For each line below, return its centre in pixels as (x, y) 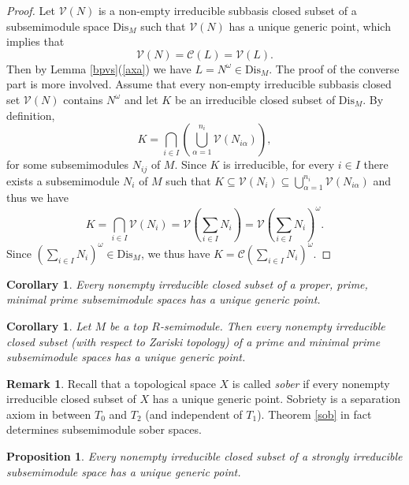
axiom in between (49, 414)
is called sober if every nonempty (311, 383)
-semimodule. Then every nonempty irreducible (272, 325)
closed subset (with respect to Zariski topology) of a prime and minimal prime (193, 341)
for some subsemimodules (68, 164)
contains (83, 99)
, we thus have (175, 253)
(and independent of (194, 414)
